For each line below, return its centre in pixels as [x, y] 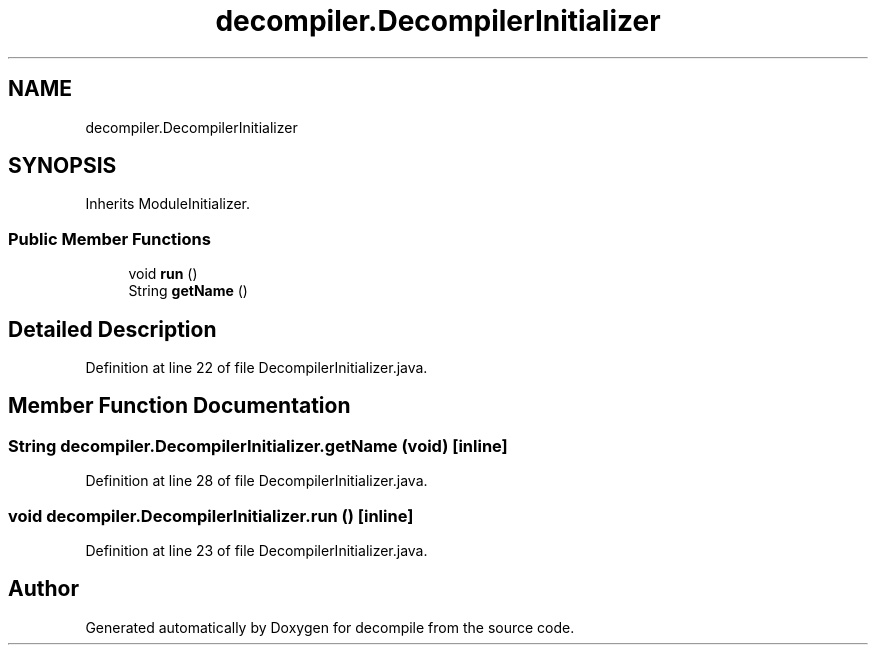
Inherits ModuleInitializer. [168, 204]
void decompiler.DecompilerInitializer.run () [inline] [211, 515]
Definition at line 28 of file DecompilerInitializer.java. [256, 481]
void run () [163, 274]
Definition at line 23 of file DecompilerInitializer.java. [256, 550]
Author [43, 589]
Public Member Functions [109, 238]
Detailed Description [112, 329]
